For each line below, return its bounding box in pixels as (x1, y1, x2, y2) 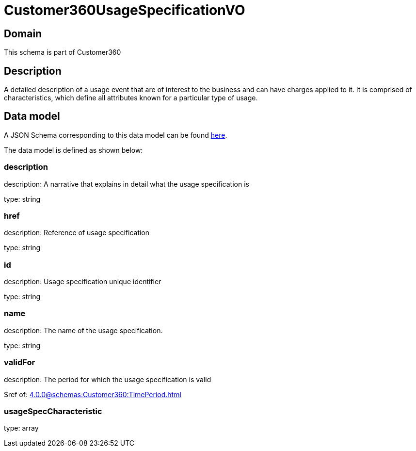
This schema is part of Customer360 (4, 48, 121, 57)
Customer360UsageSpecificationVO (4, 2, 245, 18)
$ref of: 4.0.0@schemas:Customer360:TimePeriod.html (4, 390, 181, 399)
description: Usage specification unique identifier (4, 277, 161, 286)
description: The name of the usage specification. (4, 326, 163, 335)
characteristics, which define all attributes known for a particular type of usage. (4, 94, 258, 102)
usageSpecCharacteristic (4, 406, 102, 416)
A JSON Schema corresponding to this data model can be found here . (4, 130, 227, 139)
